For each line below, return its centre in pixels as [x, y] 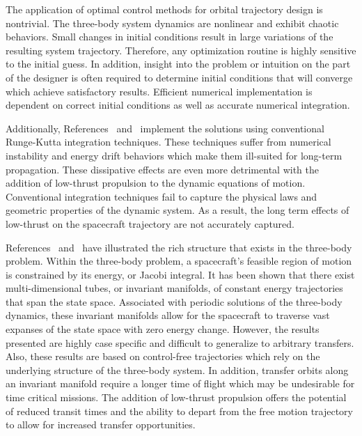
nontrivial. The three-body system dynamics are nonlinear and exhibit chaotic [172, 23]
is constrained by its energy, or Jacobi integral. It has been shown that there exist [180, 274]
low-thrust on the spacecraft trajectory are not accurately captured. [150, 223]
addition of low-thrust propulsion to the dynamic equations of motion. [156, 183]
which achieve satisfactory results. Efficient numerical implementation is [159, 91]
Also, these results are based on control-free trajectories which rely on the [163, 356]
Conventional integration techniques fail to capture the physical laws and [162, 196]
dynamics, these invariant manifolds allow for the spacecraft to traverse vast [168, 315]
